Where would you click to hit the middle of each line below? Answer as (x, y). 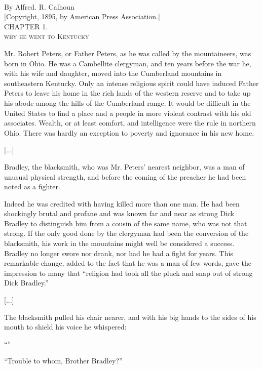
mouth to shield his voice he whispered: (65, 327)
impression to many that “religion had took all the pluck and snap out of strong (128, 273)
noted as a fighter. (32, 187)
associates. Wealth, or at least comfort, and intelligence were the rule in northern (130, 123)
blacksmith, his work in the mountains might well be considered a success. (119, 243)
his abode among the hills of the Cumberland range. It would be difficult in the (127, 102)
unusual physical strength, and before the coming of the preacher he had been (125, 176)
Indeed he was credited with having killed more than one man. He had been (122, 203)
